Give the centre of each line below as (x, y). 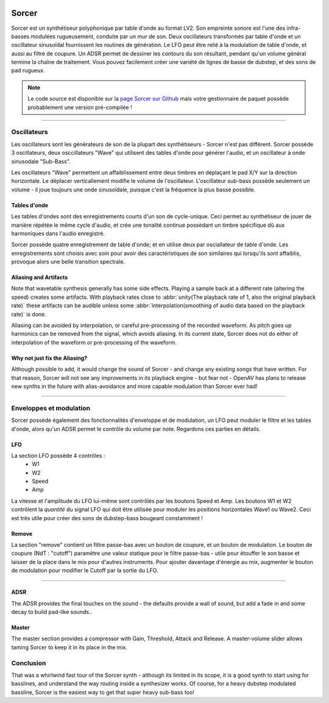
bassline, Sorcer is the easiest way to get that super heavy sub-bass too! (103, 692)
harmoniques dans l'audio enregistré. (58, 233)
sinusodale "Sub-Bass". (41, 161)
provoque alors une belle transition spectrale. (68, 262)
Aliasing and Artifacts (40, 277)
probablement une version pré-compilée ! (80, 107)
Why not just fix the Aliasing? (49, 358)
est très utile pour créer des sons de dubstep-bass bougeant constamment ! (107, 518)
